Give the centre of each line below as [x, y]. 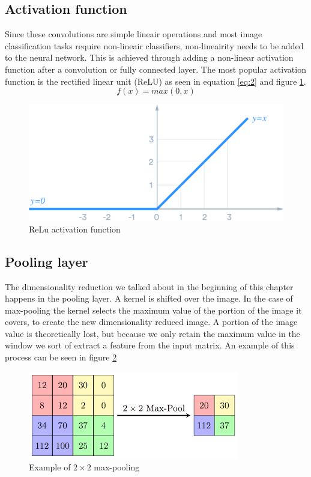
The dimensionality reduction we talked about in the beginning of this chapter [149, 286]
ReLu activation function [75, 229]
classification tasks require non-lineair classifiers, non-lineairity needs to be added [154, 45]
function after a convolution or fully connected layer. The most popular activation [155, 69]
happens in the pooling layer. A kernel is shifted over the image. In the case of [149, 298]
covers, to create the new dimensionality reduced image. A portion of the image [151, 322]
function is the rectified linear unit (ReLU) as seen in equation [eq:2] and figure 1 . [155, 81]
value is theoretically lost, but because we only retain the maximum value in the [152, 333]
